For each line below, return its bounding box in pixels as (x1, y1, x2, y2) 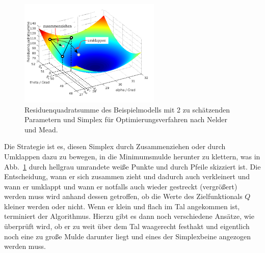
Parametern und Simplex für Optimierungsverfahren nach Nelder (24, 114, 228, 125)
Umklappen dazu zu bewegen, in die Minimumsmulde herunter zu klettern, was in (4, 151, 260, 161)
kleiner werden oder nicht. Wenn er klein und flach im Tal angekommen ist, (4, 201, 240, 211)
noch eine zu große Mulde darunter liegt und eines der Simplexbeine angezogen (4, 231, 251, 241)
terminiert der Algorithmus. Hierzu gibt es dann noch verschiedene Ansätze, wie (4, 211, 254, 221)
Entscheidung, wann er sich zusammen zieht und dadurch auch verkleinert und (4, 171, 250, 182)
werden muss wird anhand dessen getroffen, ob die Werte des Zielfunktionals (4, 191, 243, 202)
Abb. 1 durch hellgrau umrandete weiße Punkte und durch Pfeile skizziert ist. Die (4, 161, 261, 172)
